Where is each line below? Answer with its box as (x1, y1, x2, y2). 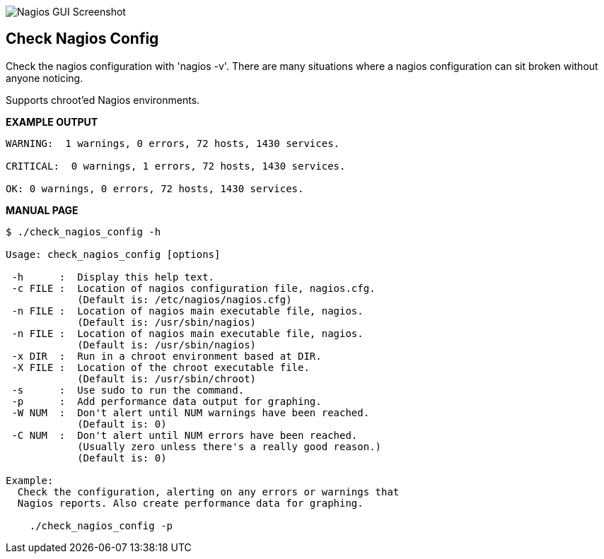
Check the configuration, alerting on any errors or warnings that (17, 486, 400, 498)
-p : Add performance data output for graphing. (11, 395, 322, 407)
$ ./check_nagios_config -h (6, 225, 161, 237)
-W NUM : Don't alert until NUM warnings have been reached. (11, 406, 370, 418)
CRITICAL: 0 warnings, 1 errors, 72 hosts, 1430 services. (6, 160, 346, 172)
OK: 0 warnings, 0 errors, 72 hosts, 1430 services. (6, 182, 304, 194)
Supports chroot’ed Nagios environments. (6, 93, 200, 106)
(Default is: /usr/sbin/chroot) (77, 372, 257, 384)
